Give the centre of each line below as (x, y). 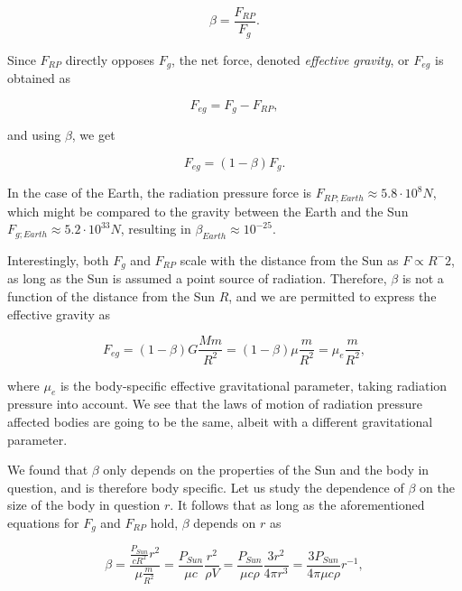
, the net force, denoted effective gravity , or (291, 59)
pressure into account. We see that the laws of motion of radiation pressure (215, 404)
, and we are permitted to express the (333, 295)
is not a (423, 278)
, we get (93, 135)
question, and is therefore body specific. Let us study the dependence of (206, 487)
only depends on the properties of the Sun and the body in (266, 470)
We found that (48, 470)
